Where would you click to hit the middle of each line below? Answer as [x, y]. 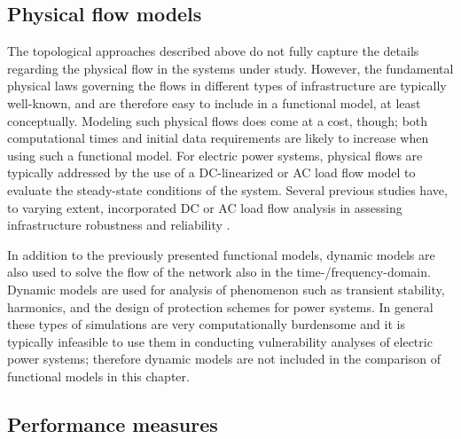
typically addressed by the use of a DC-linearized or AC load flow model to [211, 172]
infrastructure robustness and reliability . [119, 225]
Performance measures [113, 423]
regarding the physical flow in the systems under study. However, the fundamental [230, 68]
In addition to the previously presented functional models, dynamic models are [221, 254]
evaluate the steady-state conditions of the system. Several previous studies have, [227, 189]
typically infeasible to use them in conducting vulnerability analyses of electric [220, 341]
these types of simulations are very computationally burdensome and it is [206, 324]
